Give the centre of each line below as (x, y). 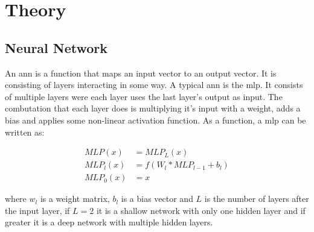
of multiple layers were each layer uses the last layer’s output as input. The (144, 96)
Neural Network (56, 47)
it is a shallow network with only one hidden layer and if (201, 210)
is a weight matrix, (75, 199)
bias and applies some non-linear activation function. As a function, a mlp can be (155, 120)
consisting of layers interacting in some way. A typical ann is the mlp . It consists (154, 85)
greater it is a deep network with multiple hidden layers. (109, 222)
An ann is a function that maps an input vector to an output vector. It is (141, 73)
